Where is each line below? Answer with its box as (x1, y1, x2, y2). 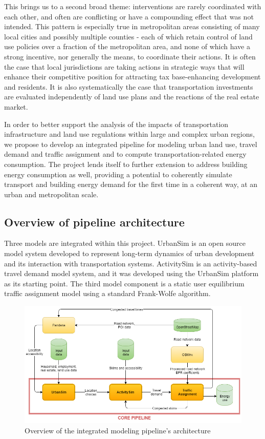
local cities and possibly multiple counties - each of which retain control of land (4, 31, 253, 41)
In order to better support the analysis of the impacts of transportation (4, 118, 229, 129)
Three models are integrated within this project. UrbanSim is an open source (4, 238, 246, 248)
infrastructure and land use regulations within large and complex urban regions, (4, 129, 255, 139)
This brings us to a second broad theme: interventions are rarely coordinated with (4, 1, 261, 11)
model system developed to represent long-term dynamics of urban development (4, 248, 255, 259)
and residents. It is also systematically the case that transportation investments (4, 81, 253, 92)
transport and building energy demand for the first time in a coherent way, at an (4, 179, 258, 190)
